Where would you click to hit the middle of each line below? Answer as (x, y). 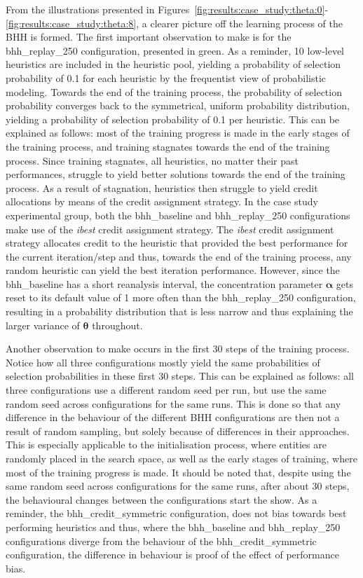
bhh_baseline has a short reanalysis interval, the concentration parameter (164, 283)
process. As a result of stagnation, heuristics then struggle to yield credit (162, 187)
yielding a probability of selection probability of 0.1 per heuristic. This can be (173, 119)
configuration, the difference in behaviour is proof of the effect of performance (172, 555)
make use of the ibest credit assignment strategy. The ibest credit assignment (170, 229)
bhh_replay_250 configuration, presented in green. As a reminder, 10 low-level (175, 50)
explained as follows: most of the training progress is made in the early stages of (178, 133)
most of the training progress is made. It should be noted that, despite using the (178, 472)
